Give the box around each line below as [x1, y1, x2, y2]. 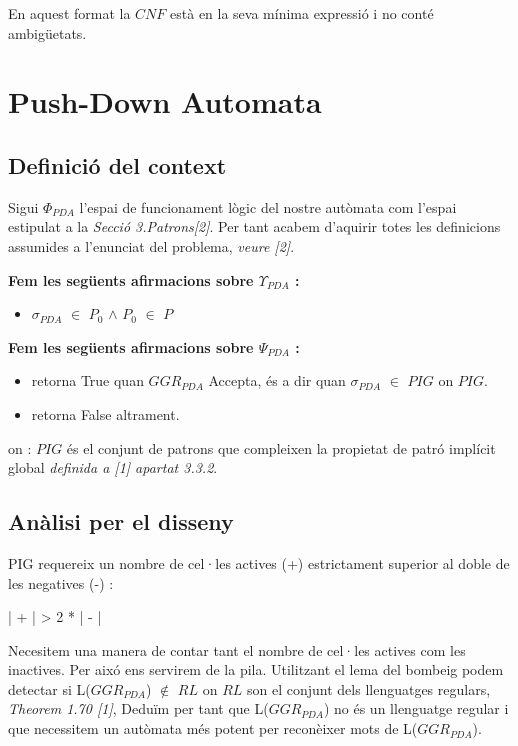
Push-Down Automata [8, 81, 322, 122]
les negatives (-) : [8, 572, 114, 593]
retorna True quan [31, 370, 144, 391]
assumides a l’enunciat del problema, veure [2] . [8, 235, 295, 256]
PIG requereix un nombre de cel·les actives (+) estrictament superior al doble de [8, 552, 510, 573]
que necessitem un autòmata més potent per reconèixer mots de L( [8, 718, 418, 739]
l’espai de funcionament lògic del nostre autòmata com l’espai [79, 196, 457, 217]
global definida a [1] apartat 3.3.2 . [8, 457, 218, 478]
